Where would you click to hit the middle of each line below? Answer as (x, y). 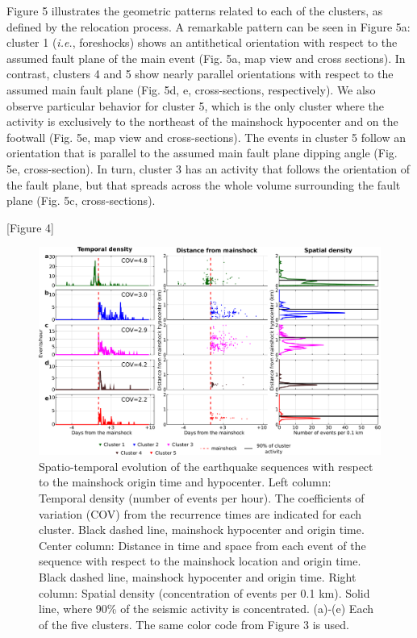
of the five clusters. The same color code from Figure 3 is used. (194, 624)
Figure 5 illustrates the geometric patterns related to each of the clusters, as (195, 10)
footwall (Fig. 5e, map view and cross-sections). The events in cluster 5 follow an (206, 137)
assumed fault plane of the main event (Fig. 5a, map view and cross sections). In (206, 58)
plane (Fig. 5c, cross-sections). (81, 200)
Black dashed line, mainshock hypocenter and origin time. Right (198, 577)
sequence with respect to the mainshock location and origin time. (200, 561)
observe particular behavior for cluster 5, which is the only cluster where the (196, 105)
